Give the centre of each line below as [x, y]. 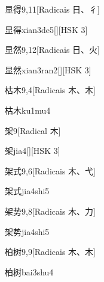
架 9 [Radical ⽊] [33, 130]
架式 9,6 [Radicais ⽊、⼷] [50, 170]
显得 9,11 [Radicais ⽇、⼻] [52, 9]
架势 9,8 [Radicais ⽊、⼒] [50, 211]
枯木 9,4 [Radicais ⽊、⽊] [50, 90]
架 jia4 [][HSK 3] [33, 151]
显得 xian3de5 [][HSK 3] [46, 29]
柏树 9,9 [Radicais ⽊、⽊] [50, 252]
